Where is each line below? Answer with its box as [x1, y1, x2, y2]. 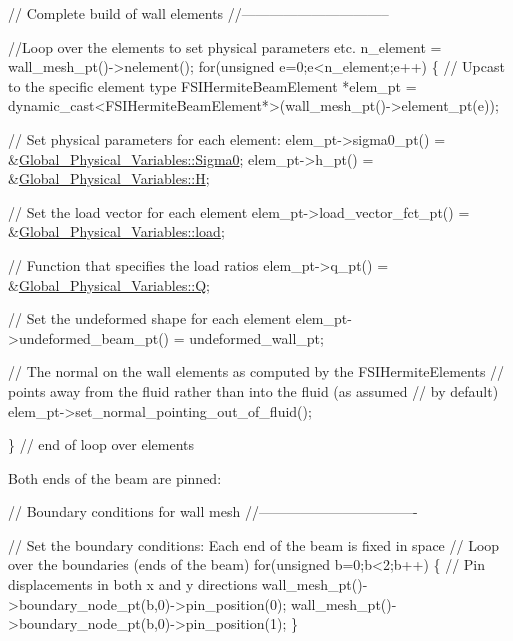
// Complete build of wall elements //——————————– [8, 3, 389, 23]
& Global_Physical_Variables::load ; [8, 221, 225, 242]
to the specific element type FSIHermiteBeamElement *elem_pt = [8, 75, 417, 96]
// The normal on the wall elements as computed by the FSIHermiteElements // [8, 361, 505, 382]
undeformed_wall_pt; [189, 327, 324, 348]
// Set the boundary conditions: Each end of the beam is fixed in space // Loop [8, 534, 500, 555]
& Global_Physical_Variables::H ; [8, 168, 210, 189]
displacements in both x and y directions [8, 574, 258, 595]
